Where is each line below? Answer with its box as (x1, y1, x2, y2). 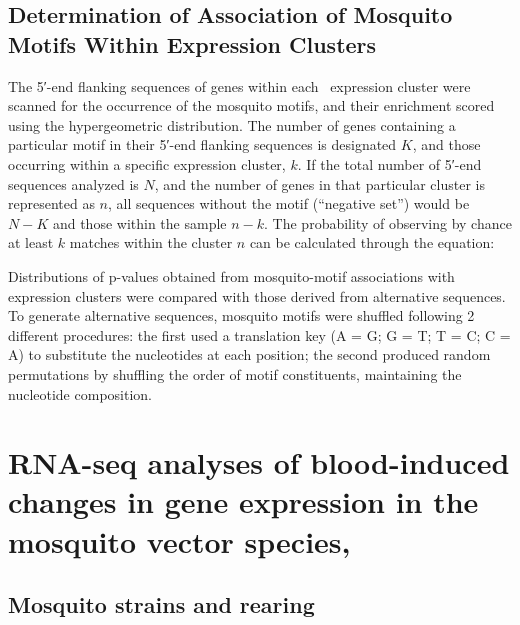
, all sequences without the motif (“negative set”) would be (108, 193, 470, 214)
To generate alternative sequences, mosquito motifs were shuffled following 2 (8, 305, 475, 326)
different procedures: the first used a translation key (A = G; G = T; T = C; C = (8, 324, 511, 345)
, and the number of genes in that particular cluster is (154, 173, 485, 194)
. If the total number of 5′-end (297, 153, 482, 174)
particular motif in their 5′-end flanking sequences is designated (8, 134, 397, 155)
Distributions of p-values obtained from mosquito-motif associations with (8, 265, 455, 286)
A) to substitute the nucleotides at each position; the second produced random (8, 344, 491, 365)
